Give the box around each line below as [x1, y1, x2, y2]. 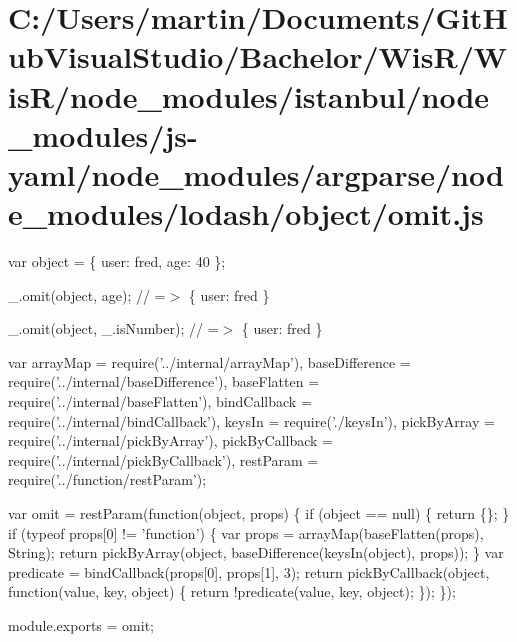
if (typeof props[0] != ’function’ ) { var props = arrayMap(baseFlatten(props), [8, 522, 484, 543]
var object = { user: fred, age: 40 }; [8, 251, 226, 272]
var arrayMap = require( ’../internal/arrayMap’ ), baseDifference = [8, 351, 411, 372]
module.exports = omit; [8, 614, 154, 635]
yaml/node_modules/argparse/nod [8, 153, 504, 194]
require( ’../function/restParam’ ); [8, 469, 207, 490]
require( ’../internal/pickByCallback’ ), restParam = [8, 449, 319, 470]
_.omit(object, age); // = [8, 284, 166, 305]
